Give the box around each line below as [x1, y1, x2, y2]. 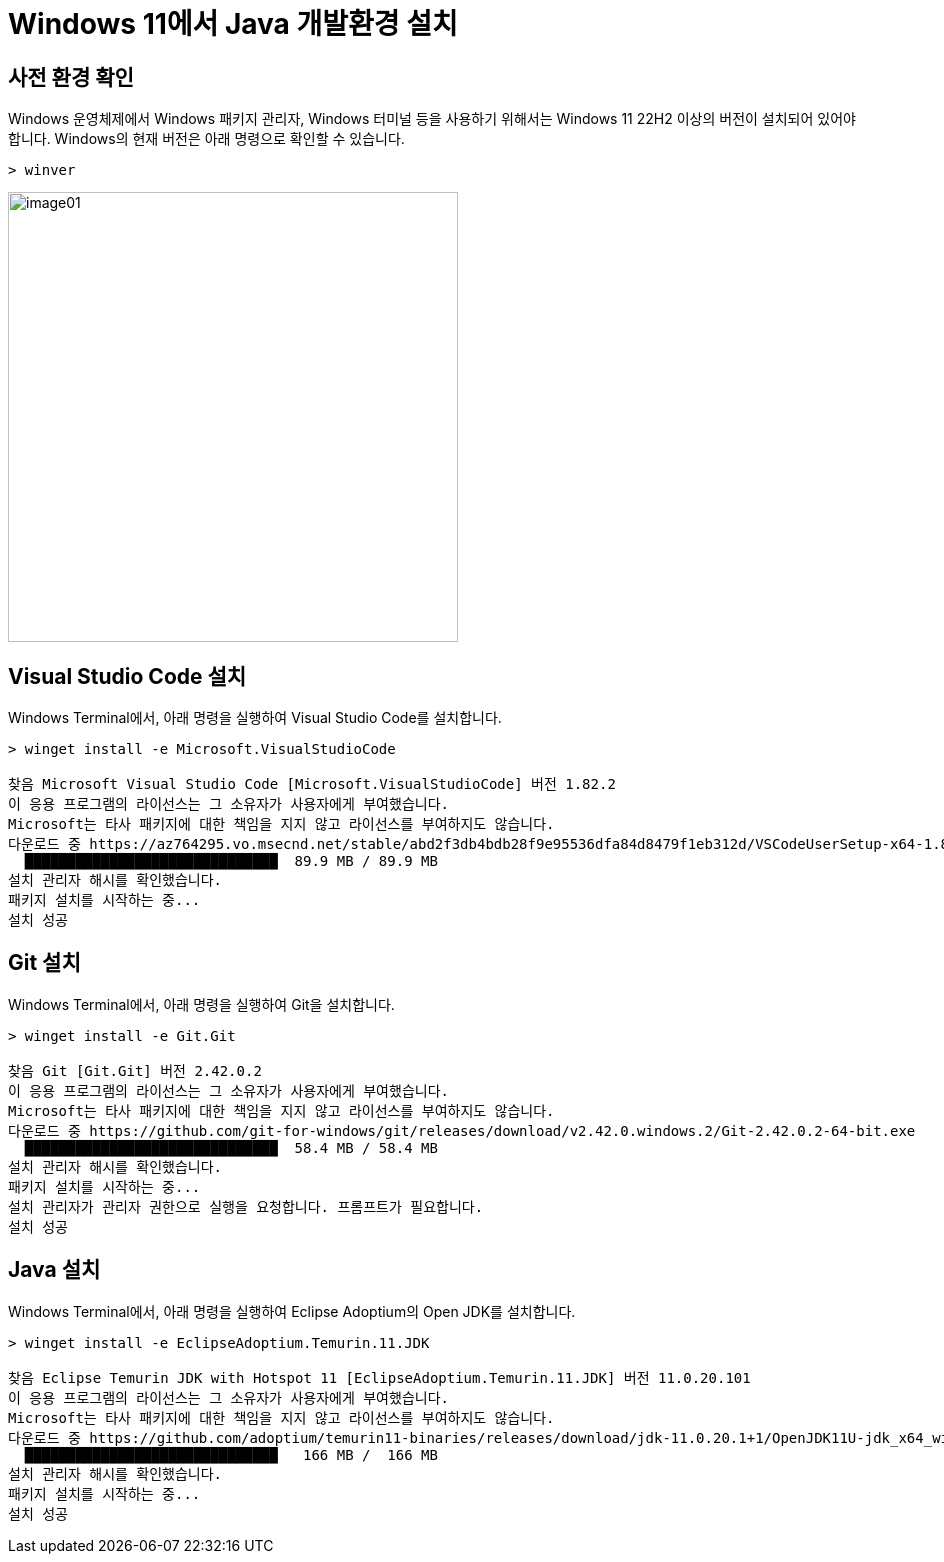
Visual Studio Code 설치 [8, 663, 247, 689]
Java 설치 [8, 1257, 101, 1283]
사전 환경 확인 [8, 64, 134, 90]
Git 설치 [8, 950, 81, 976]
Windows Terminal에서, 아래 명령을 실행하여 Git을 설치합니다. [8, 995, 395, 1013]
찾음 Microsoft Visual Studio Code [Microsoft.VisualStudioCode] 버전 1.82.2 [8, 776, 616, 793]
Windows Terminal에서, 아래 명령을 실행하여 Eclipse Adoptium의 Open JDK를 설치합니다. [8, 1302, 576, 1320]
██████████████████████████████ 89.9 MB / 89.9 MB [24, 853, 438, 870]
